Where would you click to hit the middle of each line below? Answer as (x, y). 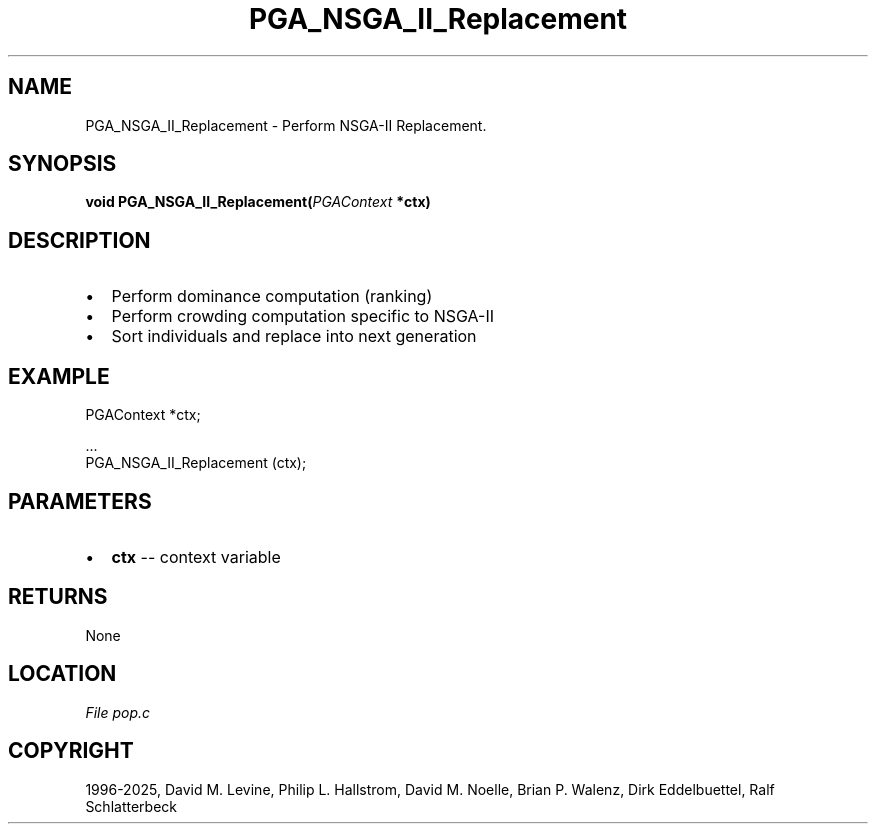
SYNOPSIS (62, 164)
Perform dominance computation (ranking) (272, 296)
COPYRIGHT (71, 751)
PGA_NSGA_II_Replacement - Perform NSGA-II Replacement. (286, 125)
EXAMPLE (59, 376)
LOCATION (62, 674)
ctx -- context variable (196, 556)
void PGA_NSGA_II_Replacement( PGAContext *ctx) (258, 202)
